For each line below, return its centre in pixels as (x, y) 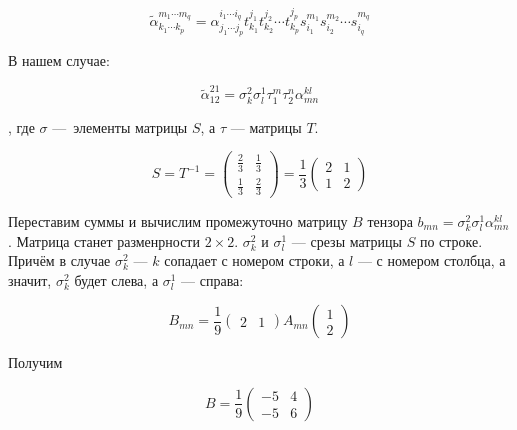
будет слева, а (116, 279)
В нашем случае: (59, 60)
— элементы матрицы (120, 126)
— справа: (212, 279)
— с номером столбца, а (431, 260)
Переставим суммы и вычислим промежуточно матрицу (178, 221)
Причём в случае (59, 260)
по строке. (451, 240)
